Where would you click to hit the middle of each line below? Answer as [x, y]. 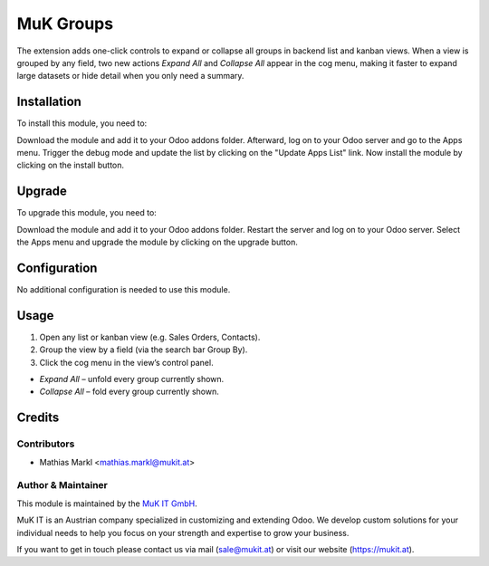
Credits [38, 418]
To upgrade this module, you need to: [87, 213]
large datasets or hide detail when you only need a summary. [130, 76]
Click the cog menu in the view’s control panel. [126, 362]
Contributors [46, 444]
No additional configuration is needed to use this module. [124, 289]
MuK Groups [65, 24]
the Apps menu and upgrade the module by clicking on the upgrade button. [157, 242]
